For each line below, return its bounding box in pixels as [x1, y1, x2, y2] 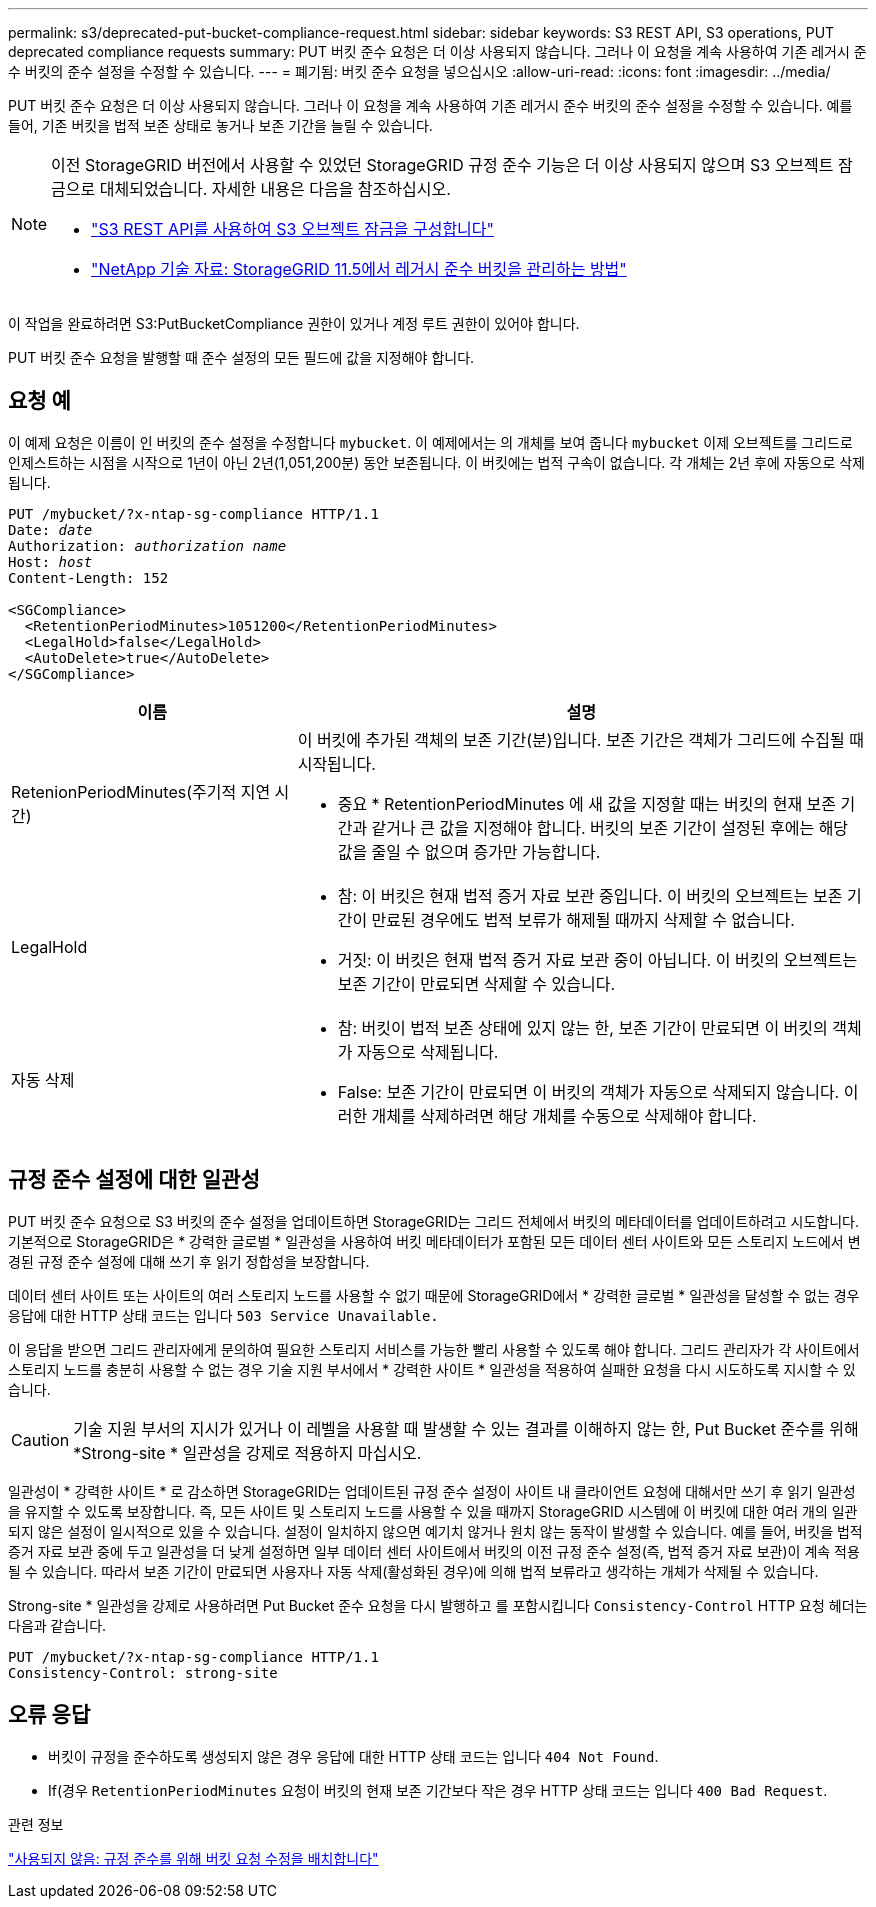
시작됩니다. [297, 753, 376, 774]
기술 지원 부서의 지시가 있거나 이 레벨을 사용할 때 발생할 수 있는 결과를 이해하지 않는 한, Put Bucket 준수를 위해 [73, 1418, 859, 1439]
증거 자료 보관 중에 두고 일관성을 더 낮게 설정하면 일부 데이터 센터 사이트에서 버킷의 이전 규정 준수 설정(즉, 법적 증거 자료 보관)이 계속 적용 [8, 1542, 860, 1560]
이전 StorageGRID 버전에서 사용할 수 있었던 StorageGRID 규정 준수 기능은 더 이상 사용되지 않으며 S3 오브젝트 [51, 155, 834, 175]
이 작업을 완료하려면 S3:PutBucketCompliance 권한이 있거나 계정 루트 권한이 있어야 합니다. [8, 315, 580, 332]
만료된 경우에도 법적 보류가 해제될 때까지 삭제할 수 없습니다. [371, 909, 795, 930]
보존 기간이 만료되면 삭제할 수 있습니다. [337, 973, 616, 994]
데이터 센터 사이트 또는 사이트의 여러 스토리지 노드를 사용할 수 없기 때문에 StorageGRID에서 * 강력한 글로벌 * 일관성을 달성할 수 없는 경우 [8, 1286, 860, 1304]
